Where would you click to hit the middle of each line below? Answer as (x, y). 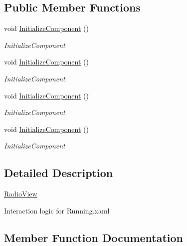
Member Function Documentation (94, 237)
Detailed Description (59, 173)
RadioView (21, 194)
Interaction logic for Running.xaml (57, 210)
